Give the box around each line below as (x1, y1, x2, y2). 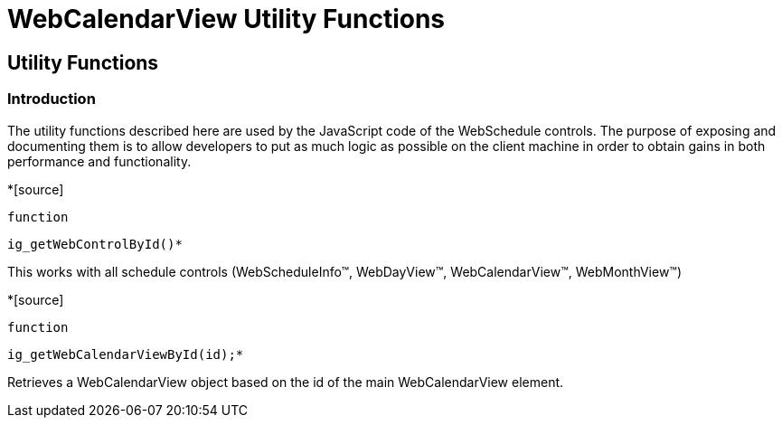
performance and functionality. (7, 153, 192, 169)
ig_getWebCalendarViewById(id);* (7, 346, 244, 362)
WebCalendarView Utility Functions (7, 4, 446, 34)
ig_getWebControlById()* (7, 236, 183, 251)
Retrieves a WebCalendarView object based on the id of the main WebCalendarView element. (7, 373, 564, 390)
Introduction (7, 90, 96, 109)
